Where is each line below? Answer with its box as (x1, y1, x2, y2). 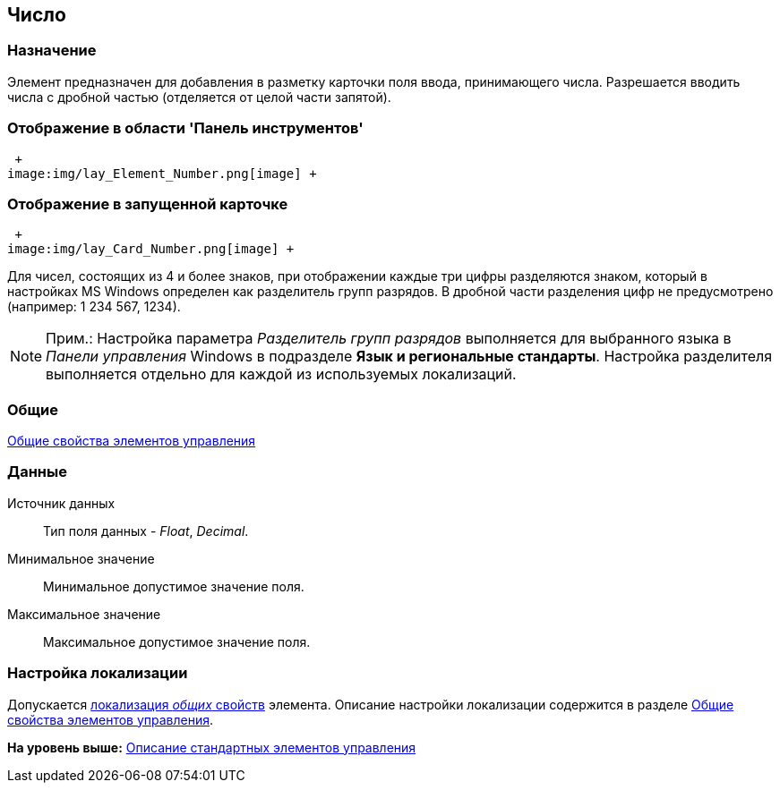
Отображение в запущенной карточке (7, 194, 288, 213)
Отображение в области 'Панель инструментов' (7, 119, 364, 138)
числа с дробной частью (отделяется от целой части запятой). (7, 89, 391, 105)
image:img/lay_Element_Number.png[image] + (7, 166, 317, 181)
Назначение (7, 41, 97, 60)
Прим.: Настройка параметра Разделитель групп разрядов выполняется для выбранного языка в (46, 329, 732, 348)
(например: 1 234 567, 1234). (7, 299, 181, 315)
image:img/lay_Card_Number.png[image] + (7, 242, 295, 257)
